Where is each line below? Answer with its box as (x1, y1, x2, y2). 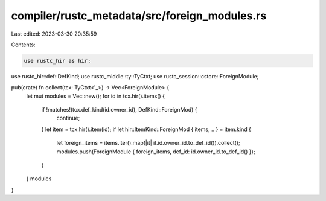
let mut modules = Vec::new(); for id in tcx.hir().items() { (26, 92, 165, 100)
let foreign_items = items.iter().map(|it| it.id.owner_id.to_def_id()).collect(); (56, 139, 241, 147)
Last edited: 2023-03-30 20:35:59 (11, 30, 97, 37)
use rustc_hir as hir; (24, 57, 91, 64)
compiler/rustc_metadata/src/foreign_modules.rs (11, 9, 267, 22)
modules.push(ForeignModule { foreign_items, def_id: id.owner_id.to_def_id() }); (56, 148, 255, 155)
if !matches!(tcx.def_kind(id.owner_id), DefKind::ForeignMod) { (41, 106, 197, 113)
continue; (56, 115, 80, 122)
